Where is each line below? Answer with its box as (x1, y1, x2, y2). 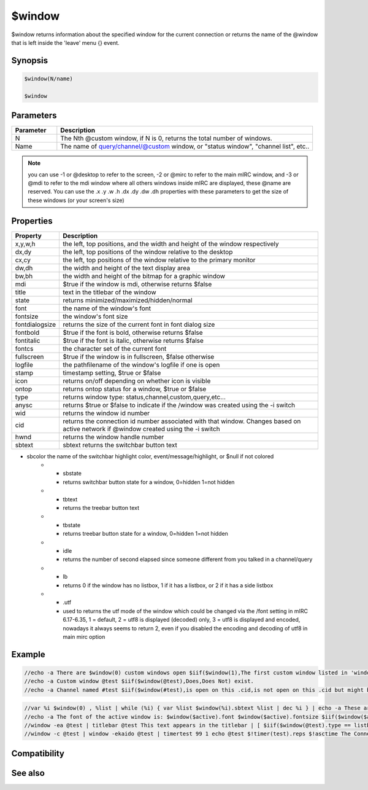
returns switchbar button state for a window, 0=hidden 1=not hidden (63, 478, 235, 485)
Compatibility (11, 748, 64, 759)
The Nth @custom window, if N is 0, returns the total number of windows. (60, 134, 272, 143)
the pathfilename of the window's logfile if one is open (62, 360, 220, 369)
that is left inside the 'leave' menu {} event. (11, 39, 120, 46)
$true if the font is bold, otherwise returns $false (62, 328, 203, 337)
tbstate (63, 521, 81, 528)
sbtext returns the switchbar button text (62, 440, 178, 449)
